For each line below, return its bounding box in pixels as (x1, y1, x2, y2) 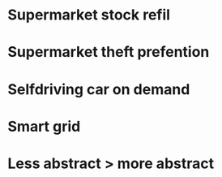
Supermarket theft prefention (7, 43, 210, 62)
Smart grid (7, 117, 81, 136)
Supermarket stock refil (7, 6, 171, 24)
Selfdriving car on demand (7, 80, 190, 98)
